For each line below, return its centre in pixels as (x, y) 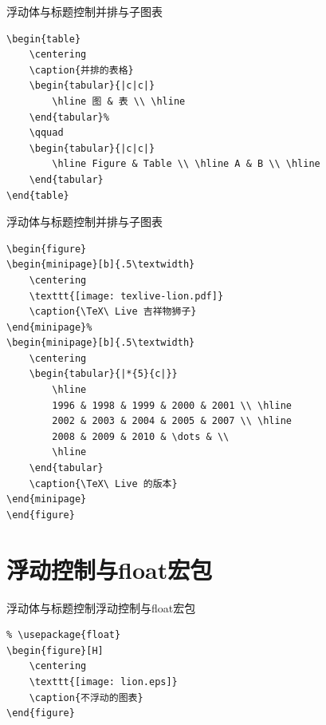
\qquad (46, 133)
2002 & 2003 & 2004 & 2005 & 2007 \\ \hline (172, 421)
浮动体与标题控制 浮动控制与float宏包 (101, 607)
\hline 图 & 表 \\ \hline (119, 101)
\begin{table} (44, 39)
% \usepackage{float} (64, 635)
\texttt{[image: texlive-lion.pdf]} (126, 296)
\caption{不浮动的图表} (86, 697)
